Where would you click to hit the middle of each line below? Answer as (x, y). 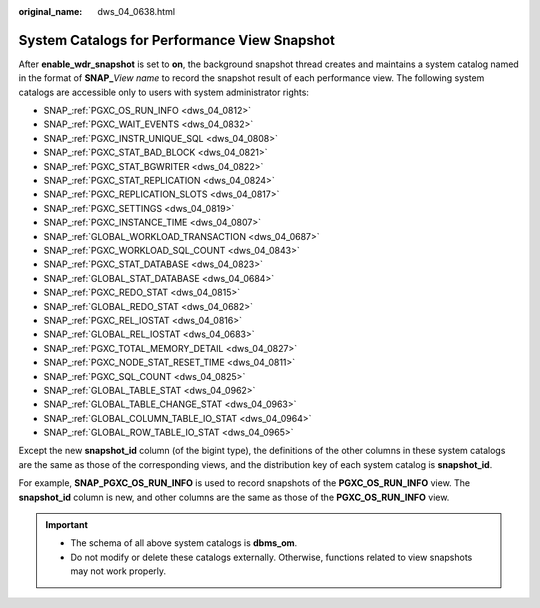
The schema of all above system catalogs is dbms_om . (184, 543)
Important (67, 525)
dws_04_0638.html (136, 11)
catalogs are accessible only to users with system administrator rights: (164, 92)
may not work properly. (118, 571)
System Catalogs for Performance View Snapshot (176, 40)
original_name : (50, 11)
